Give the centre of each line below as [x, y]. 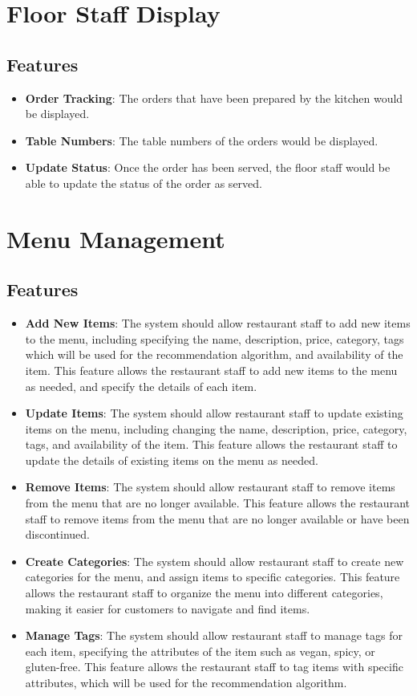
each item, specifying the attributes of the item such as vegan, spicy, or [200, 651]
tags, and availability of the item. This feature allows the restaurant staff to [211, 444]
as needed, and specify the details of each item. [141, 386]
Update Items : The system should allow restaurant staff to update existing [214, 413]
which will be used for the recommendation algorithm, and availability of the [214, 354]
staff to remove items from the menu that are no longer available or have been [217, 518]
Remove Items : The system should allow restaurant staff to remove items [210, 487]
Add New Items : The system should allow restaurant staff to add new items [218, 323]
